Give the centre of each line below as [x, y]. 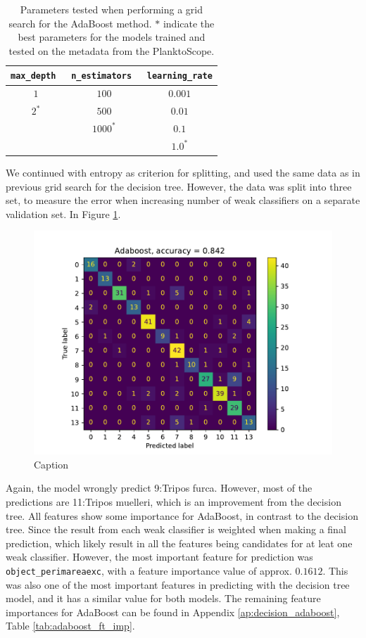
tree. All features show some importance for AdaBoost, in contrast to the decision [182, 515]
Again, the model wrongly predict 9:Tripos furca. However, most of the [159, 488]
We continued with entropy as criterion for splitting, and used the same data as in [183, 172]
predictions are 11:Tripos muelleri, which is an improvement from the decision [173, 502]
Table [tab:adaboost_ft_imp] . [70, 626]
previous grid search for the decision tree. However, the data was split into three [179, 186]
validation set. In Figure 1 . [63, 213]
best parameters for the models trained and [112, 37]
